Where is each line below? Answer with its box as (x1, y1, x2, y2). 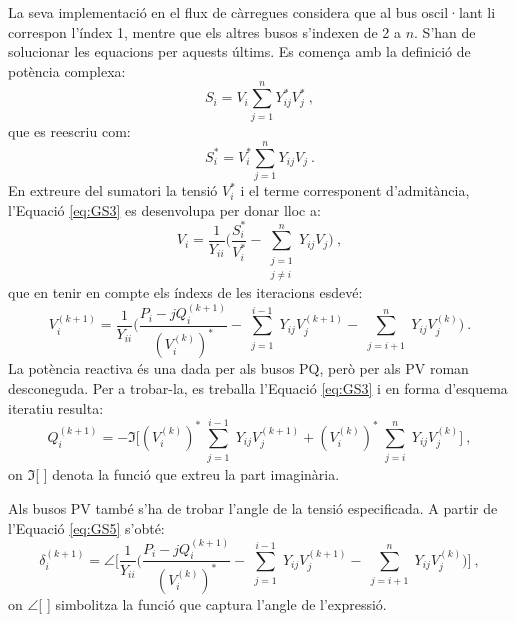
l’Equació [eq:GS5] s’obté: (8, 517, 165, 538)
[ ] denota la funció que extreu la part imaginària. (35, 464, 340, 485)
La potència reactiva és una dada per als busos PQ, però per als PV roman (8, 358, 469, 379)
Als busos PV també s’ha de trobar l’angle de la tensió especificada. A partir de (8, 498, 498, 519)
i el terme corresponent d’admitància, (240, 180, 470, 201)
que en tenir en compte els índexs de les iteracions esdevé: (8, 282, 363, 303)
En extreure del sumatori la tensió (8, 180, 218, 201)
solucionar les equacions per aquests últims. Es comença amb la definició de (8, 41, 471, 62)
